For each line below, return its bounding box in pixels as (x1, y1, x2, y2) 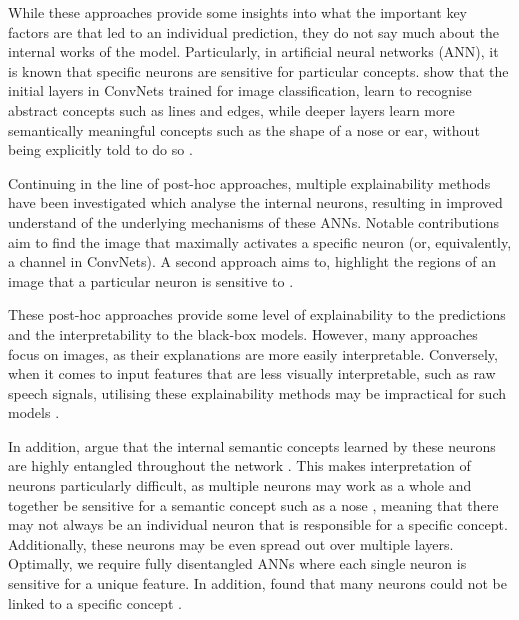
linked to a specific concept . (8, 592, 182, 613)
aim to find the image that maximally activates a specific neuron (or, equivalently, (8, 231, 512, 252)
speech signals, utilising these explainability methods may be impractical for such (8, 382, 507, 403)
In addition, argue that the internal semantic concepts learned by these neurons (8, 435, 496, 456)
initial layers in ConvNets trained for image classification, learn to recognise (8, 80, 472, 101)
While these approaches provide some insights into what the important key (8, 2, 467, 22)
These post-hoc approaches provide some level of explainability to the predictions (8, 304, 506, 325)
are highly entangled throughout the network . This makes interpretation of (8, 455, 471, 476)
